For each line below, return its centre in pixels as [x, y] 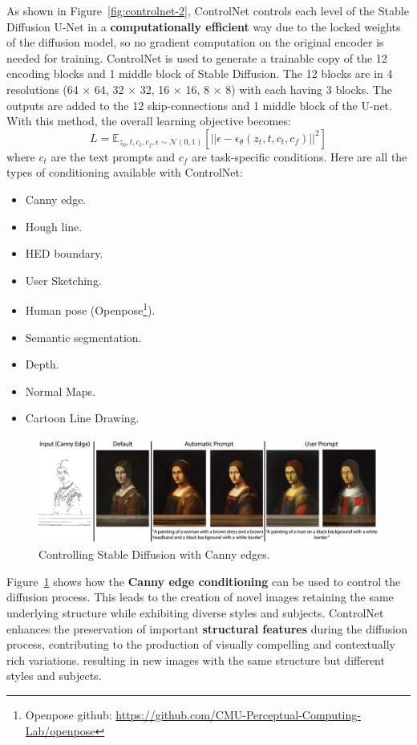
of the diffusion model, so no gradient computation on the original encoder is [195, 42]
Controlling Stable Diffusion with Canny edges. [154, 554]
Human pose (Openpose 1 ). [90, 309]
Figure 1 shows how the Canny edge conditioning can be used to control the [204, 581]
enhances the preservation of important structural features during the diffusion [207, 628]
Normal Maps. [61, 391]
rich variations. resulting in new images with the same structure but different [196, 660]
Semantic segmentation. [83, 337]
